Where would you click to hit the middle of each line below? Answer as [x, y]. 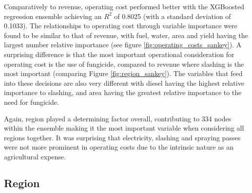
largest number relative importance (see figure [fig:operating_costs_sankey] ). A [123, 45]
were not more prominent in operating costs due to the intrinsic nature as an [119, 147]
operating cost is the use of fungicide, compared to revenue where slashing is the [124, 64]
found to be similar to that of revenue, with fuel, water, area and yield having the [126, 35]
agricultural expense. [35, 156]
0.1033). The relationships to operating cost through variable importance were [121, 26]
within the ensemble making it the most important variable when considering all [124, 128]
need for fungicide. [31, 102]
